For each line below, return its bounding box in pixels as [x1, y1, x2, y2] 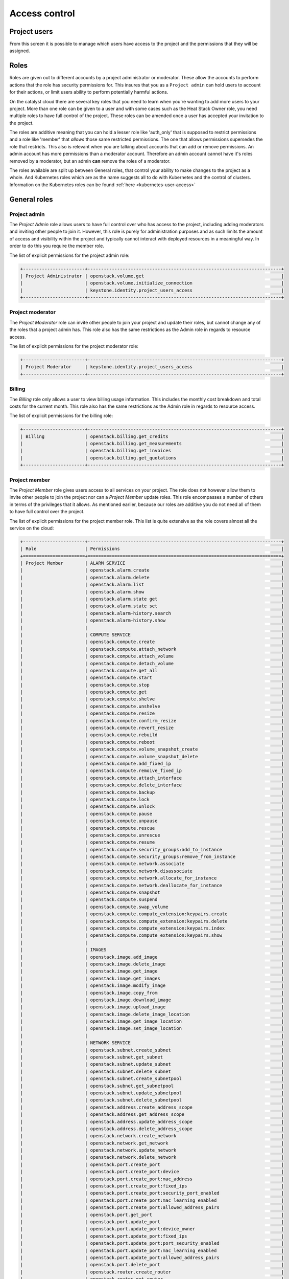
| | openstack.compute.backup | [20, 789, 284, 795]
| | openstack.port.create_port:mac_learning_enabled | [20, 1197, 284, 1203]
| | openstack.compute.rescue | [20, 825, 284, 831]
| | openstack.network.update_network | [20, 1148, 284, 1153]
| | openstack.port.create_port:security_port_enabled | [20, 1190, 284, 1196]
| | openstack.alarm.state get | [20, 596, 284, 602]
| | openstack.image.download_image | [20, 997, 284, 1003]
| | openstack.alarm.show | [20, 589, 284, 594]
